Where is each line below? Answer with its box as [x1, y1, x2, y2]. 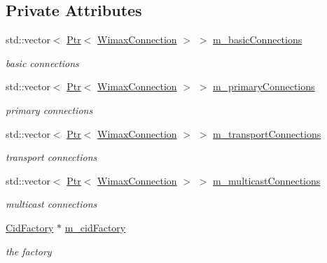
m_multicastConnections [212, 173, 321, 187]
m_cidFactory [64, 220, 126, 234]
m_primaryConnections [212, 79, 315, 94]
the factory [6, 243, 52, 258]
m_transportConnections [212, 126, 321, 141]
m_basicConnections [212, 32, 302, 47]
